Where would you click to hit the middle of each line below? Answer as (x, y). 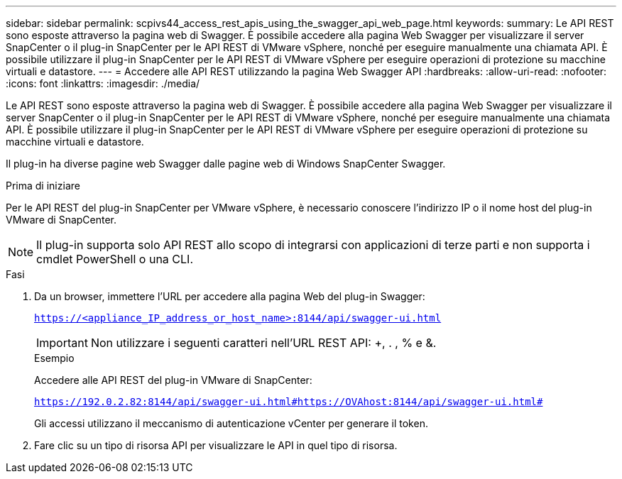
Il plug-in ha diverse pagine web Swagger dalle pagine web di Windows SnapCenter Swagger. (226, 164)
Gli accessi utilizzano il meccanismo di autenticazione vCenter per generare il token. (231, 423)
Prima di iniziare (43, 186)
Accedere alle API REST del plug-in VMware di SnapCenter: (173, 380)
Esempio (54, 358)
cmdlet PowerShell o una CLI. (115, 259)
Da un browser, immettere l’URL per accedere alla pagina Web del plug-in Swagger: (230, 296)
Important (62, 343)
